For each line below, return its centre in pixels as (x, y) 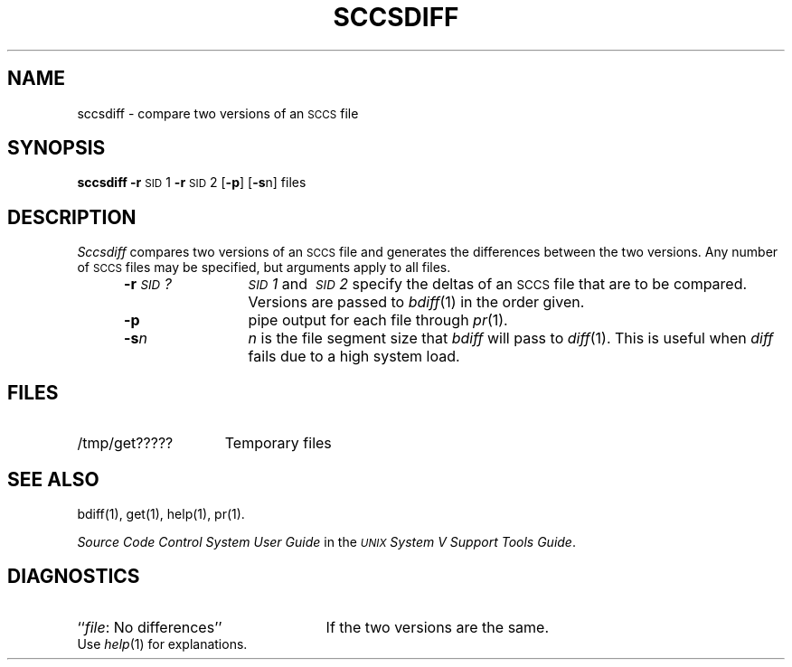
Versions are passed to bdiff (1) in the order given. (416, 302)
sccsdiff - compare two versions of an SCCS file (218, 113)
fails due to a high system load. (354, 357)
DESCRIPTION (72, 217)
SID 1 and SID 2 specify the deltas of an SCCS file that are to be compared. (498, 284)
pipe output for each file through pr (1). (378, 320)
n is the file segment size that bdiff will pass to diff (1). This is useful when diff (511, 338)
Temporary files (278, 443)
